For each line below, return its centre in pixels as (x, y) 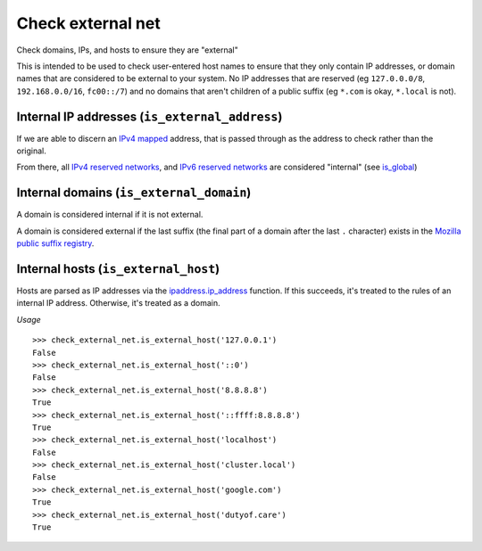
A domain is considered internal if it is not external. (110, 215)
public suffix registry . (55, 243)
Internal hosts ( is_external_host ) (118, 269)
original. (31, 151)
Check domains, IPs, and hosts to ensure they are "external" (127, 50)
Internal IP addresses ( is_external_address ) (150, 116)
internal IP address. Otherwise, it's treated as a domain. (118, 303)
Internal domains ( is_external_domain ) (134, 193)
